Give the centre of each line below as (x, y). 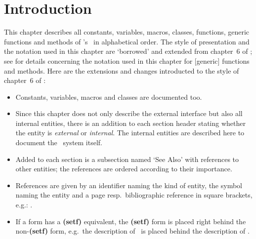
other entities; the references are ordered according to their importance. (124, 169)
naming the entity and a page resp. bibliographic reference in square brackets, (134, 195)
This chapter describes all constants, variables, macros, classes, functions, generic (127, 32)
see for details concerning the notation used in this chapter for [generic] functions (127, 60)
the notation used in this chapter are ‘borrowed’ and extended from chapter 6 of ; (128, 51)
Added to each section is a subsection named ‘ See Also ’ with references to (127, 159)
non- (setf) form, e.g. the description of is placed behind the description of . (132, 231)
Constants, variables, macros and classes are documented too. (109, 97)
